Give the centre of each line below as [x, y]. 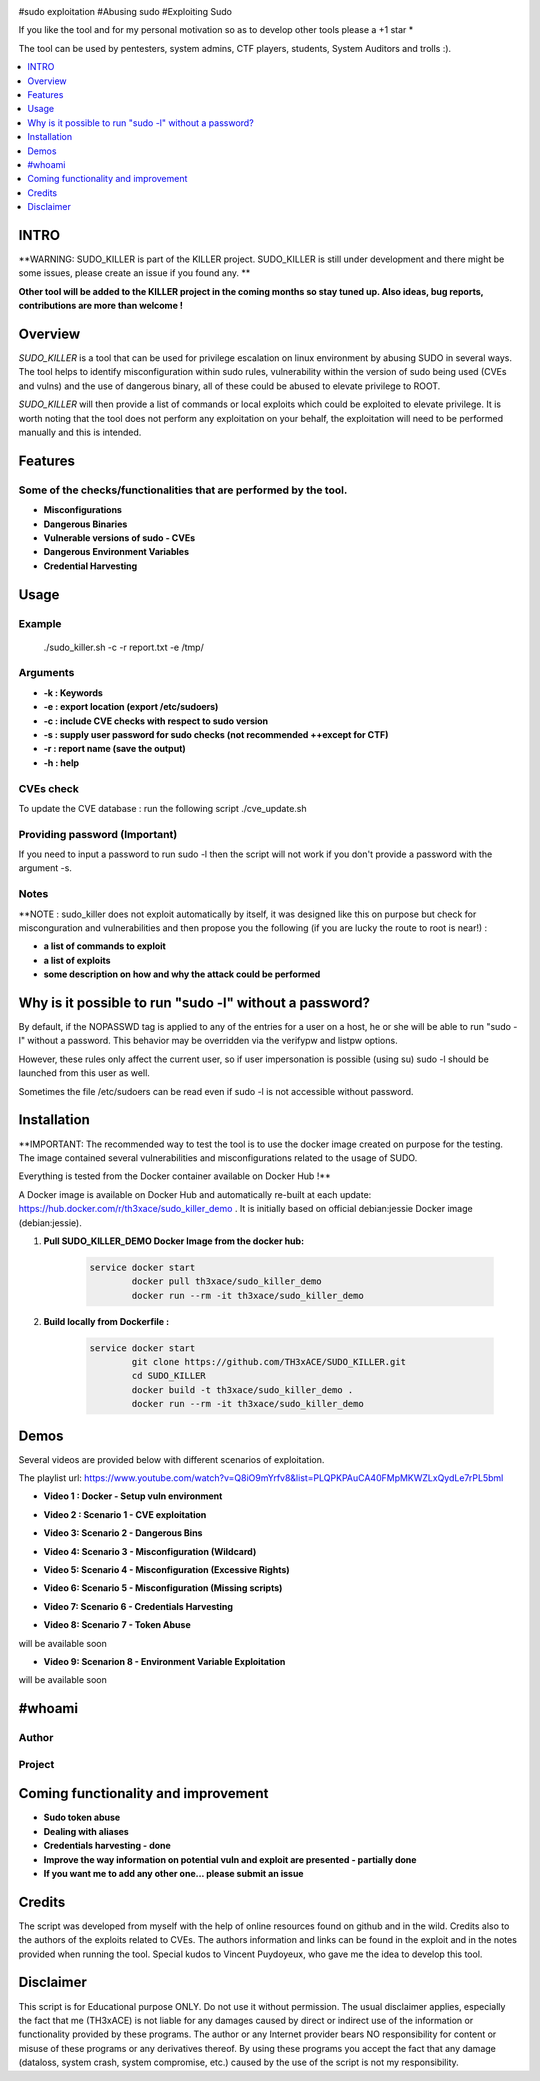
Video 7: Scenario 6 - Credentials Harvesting [138, 1606]
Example [40, 623]
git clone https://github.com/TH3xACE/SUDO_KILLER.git [269, 1362]
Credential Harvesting [90, 566]
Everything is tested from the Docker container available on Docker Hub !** [174, 1176]
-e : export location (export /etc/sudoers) [131, 707]
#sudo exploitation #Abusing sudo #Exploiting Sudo [125, 11]
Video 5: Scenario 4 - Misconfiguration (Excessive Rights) [166, 1570]
